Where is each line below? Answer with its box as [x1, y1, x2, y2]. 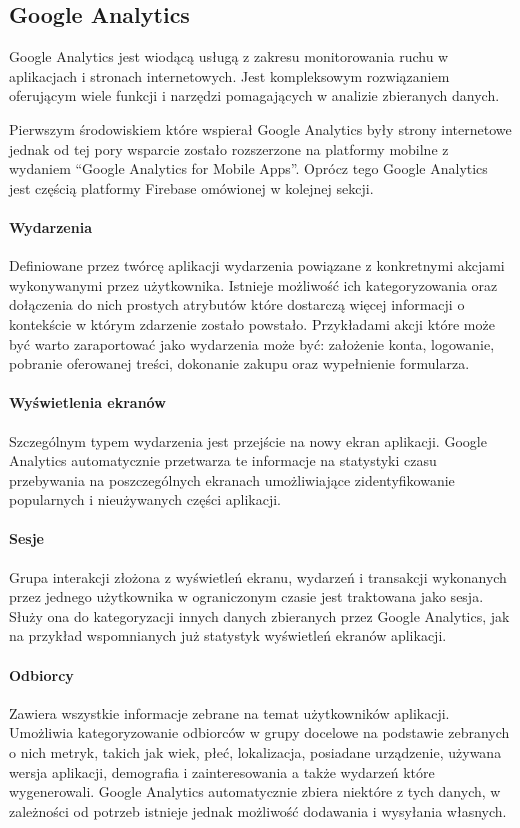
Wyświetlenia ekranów [9, 392, 166, 413]
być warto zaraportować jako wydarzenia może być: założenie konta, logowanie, [9, 333, 495, 354]
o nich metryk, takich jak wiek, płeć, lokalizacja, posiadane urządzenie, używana [9, 742, 502, 763]
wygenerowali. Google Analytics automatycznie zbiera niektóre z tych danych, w [9, 781, 501, 802]
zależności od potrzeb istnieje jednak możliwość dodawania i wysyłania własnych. [9, 800, 507, 821]
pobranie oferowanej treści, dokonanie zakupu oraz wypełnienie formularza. [9, 353, 470, 374]
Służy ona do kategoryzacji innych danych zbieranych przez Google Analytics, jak [9, 605, 510, 626]
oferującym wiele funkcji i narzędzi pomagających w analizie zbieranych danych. [9, 85, 500, 106]
